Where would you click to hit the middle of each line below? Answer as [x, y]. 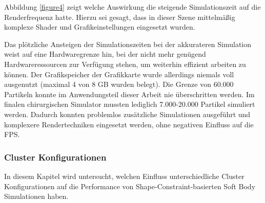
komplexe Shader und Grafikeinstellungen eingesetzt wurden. [100, 27]
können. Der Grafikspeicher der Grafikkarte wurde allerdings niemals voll [119, 74]
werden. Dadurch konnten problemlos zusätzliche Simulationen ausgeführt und [127, 114]
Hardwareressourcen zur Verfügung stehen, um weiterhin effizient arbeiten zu [125, 64]
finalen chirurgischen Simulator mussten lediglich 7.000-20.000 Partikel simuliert [130, 104]
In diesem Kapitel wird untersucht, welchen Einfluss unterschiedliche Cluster [124, 176]
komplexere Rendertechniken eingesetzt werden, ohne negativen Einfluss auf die [129, 124]
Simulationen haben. [36, 196]
